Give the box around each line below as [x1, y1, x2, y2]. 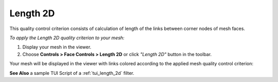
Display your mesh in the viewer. [22, 44, 92, 50]
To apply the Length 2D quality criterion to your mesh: [9, 35, 125, 41]
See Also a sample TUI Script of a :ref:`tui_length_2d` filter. [9, 70, 134, 76]
